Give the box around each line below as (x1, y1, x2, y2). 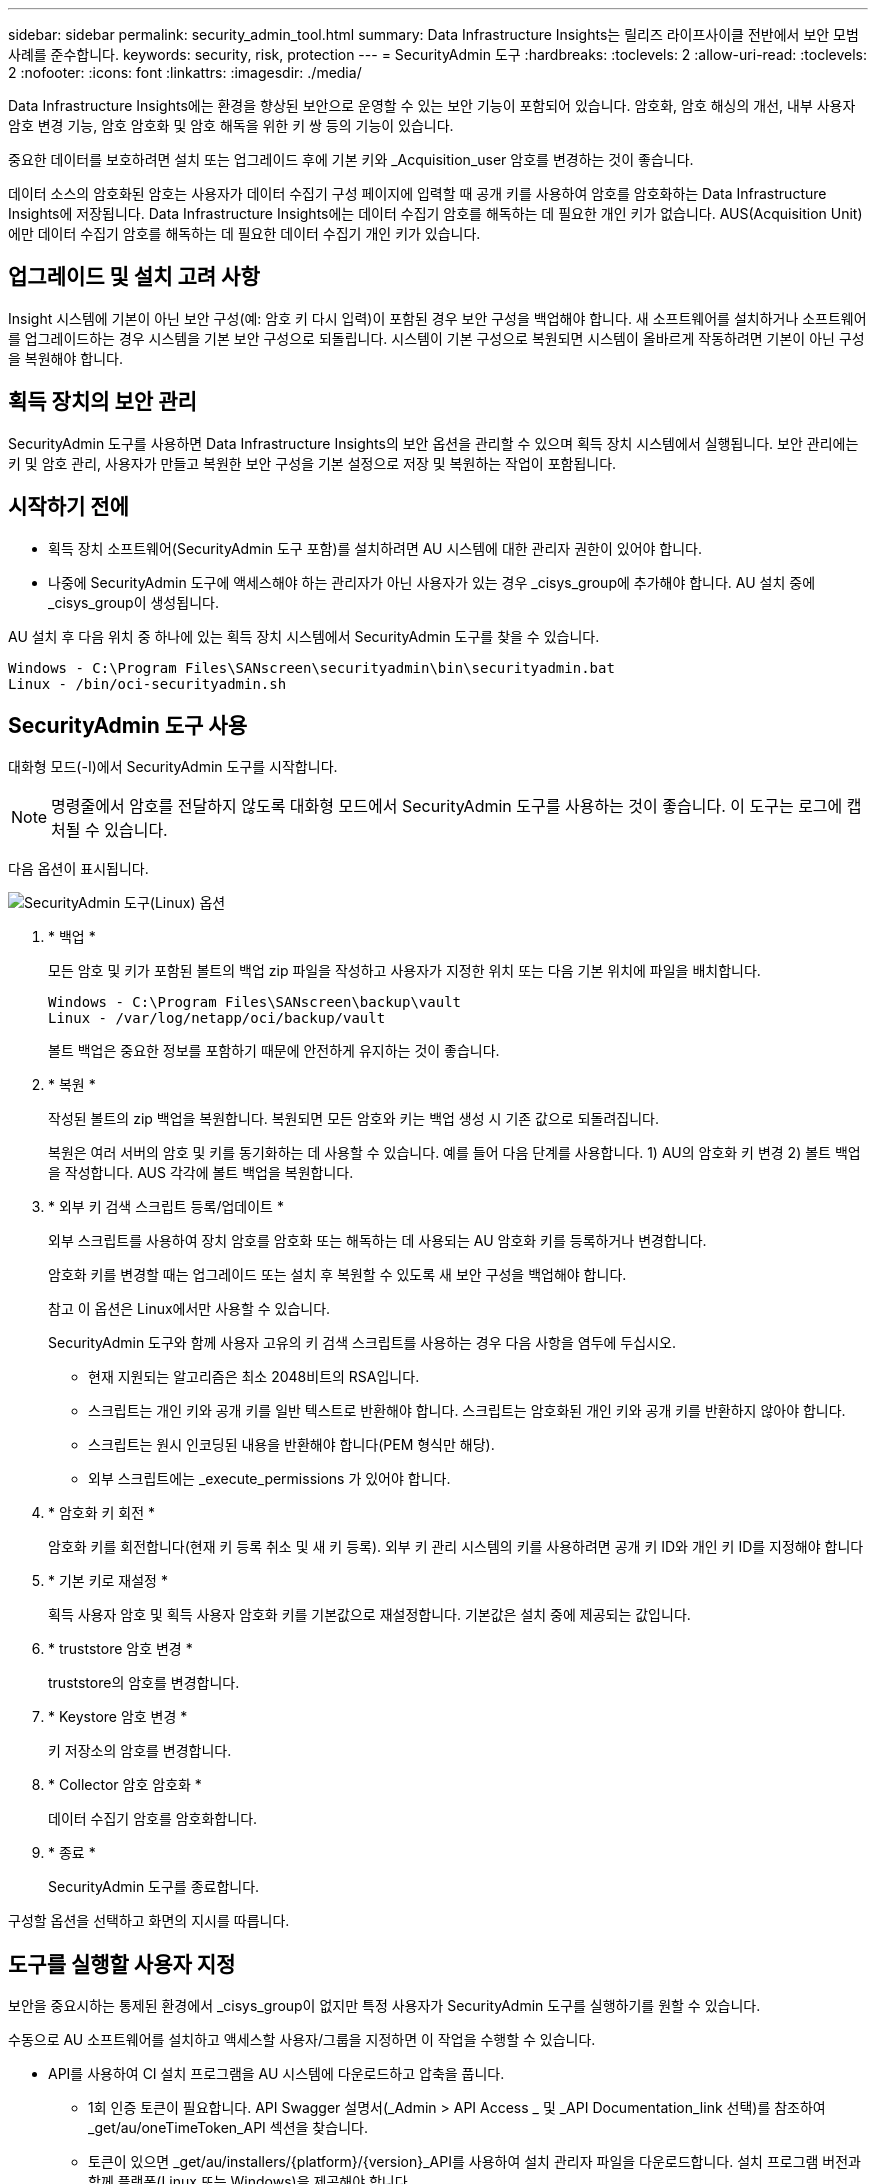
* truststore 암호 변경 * (48, 1640, 193, 1658)
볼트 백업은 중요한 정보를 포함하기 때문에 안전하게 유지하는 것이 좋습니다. (48, 1042, 500, 1060)
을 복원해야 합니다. (8, 349, 123, 367)
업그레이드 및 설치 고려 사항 (8, 264, 260, 290)
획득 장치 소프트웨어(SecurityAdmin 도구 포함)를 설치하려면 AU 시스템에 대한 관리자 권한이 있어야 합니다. (48, 539, 703, 557)
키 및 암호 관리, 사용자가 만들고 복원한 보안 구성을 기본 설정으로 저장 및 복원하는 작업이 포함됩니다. (8, 454, 617, 472)
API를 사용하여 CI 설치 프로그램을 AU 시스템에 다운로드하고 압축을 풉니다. (48, 2065, 505, 2083)
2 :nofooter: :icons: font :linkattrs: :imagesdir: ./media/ (8, 64, 362, 81)
